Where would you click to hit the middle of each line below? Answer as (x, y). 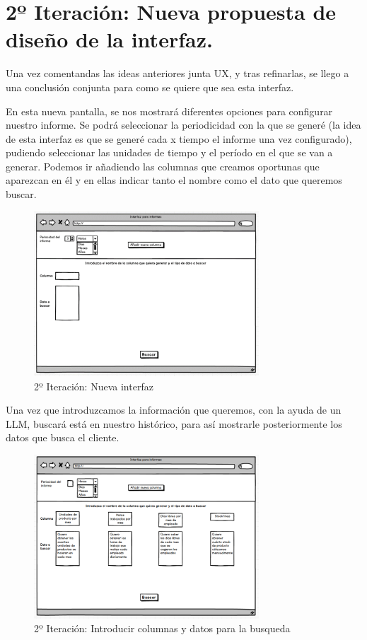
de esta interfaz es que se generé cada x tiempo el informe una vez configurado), (179, 138)
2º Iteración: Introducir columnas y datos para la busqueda (162, 628)
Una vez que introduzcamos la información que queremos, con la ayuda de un (174, 410)
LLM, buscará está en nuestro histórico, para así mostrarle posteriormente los (174, 423)
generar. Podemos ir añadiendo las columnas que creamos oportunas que (163, 166)
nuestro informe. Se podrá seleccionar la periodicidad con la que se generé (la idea (183, 125)
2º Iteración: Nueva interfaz (94, 386)
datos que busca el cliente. (63, 437)
